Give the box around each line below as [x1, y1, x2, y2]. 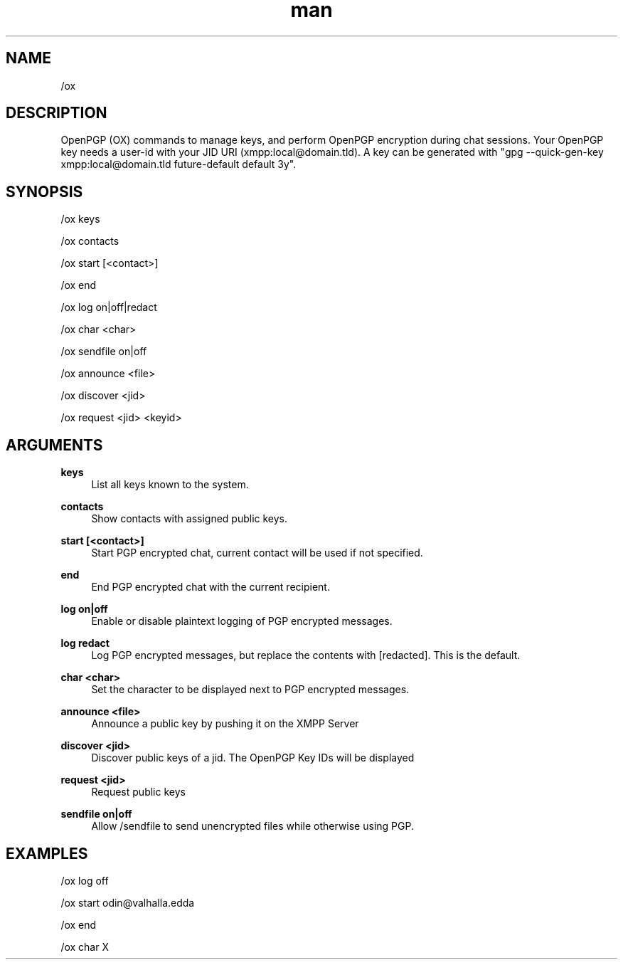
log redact [60, 637, 110, 650]
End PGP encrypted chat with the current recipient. [91, 581, 330, 594]
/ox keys [60, 213, 100, 226]
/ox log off [60, 874, 109, 887]
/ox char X [60, 940, 109, 953]
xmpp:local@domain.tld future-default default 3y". [60, 158, 297, 171]
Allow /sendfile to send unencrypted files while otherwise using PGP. [91, 820, 414, 833]
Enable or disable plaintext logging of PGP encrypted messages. [91, 615, 393, 628]
